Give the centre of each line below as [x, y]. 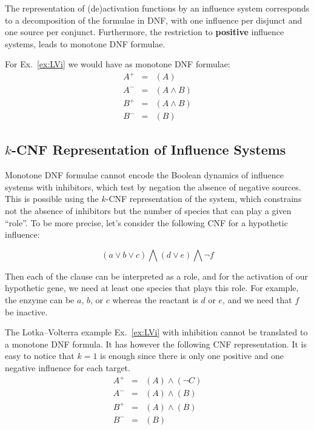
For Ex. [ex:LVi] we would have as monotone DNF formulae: [118, 64]
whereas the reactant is [155, 300]
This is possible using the [52, 199]
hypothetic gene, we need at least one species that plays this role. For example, [152, 288]
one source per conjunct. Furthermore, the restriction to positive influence [145, 32]
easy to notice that [40, 356]
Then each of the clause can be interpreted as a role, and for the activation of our [157, 276]
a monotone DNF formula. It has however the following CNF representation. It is [156, 344]
